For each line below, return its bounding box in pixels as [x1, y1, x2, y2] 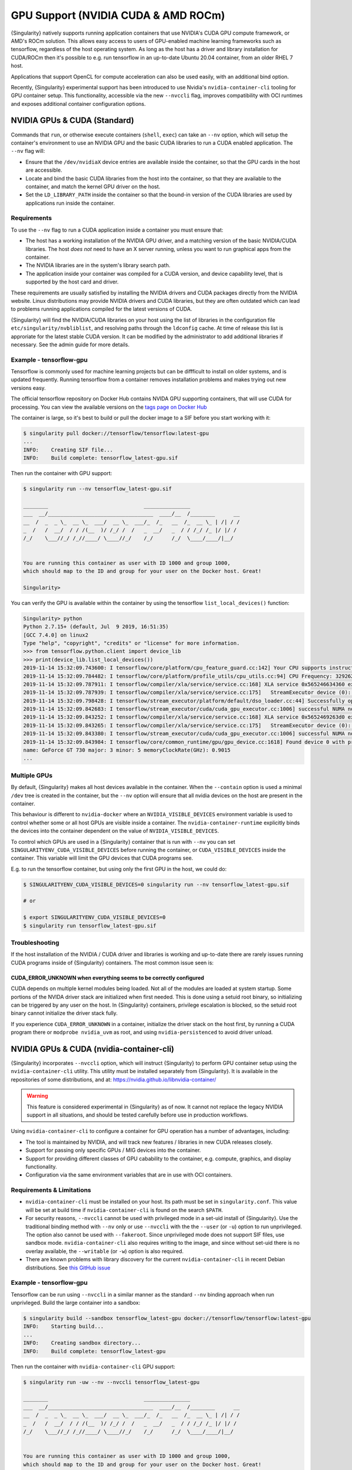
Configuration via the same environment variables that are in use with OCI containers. [25, 1171, 233, 1178]
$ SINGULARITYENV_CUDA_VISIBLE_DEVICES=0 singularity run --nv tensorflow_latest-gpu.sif [23, 881, 290, 888]
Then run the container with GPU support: [11, 470, 113, 477]
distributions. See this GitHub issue [25, 1264, 111, 1271]
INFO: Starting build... [23, 1323, 104, 1330]
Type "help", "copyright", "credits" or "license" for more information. [23, 640, 240, 646]
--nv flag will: [11, 148, 45, 155]
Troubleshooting [11, 938, 60, 947]
